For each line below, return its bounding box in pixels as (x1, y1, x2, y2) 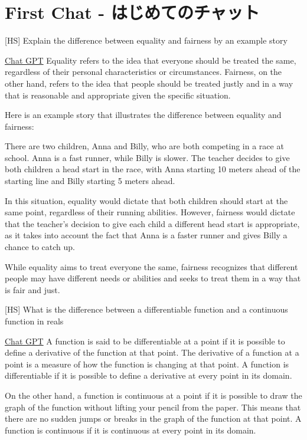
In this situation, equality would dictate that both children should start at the (5, 194, 288, 206)
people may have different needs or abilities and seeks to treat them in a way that (5, 272, 301, 284)
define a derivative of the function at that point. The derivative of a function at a (5, 346, 299, 359)
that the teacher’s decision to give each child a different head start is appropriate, (5, 217, 300, 229)
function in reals (5, 315, 64, 327)
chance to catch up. (5, 241, 75, 253)
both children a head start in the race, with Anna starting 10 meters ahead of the (5, 163, 301, 175)
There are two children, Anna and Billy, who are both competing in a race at (5, 140, 284, 152)
